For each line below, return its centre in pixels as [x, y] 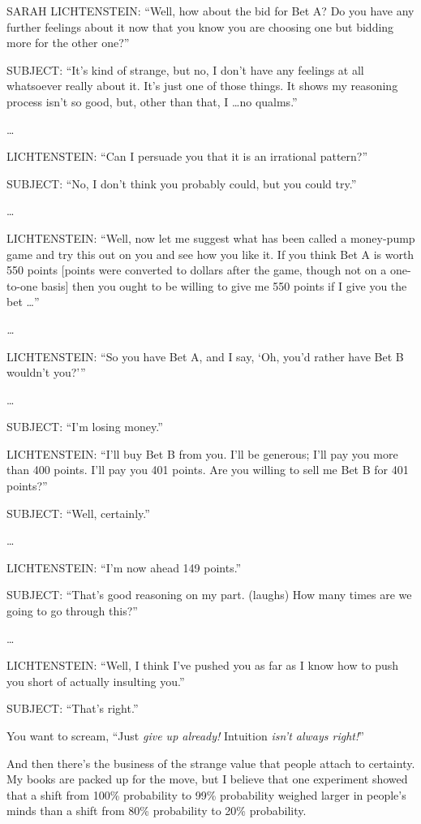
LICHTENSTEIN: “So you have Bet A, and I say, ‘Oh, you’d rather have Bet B [205, 356]
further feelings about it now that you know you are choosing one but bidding [200, 26]
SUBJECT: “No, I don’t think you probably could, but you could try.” [182, 183]
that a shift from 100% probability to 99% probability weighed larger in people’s [206, 794]
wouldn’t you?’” [46, 372]
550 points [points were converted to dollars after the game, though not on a [197, 270]
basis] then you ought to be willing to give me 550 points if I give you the [224, 285]
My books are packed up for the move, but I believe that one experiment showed [207, 779]
